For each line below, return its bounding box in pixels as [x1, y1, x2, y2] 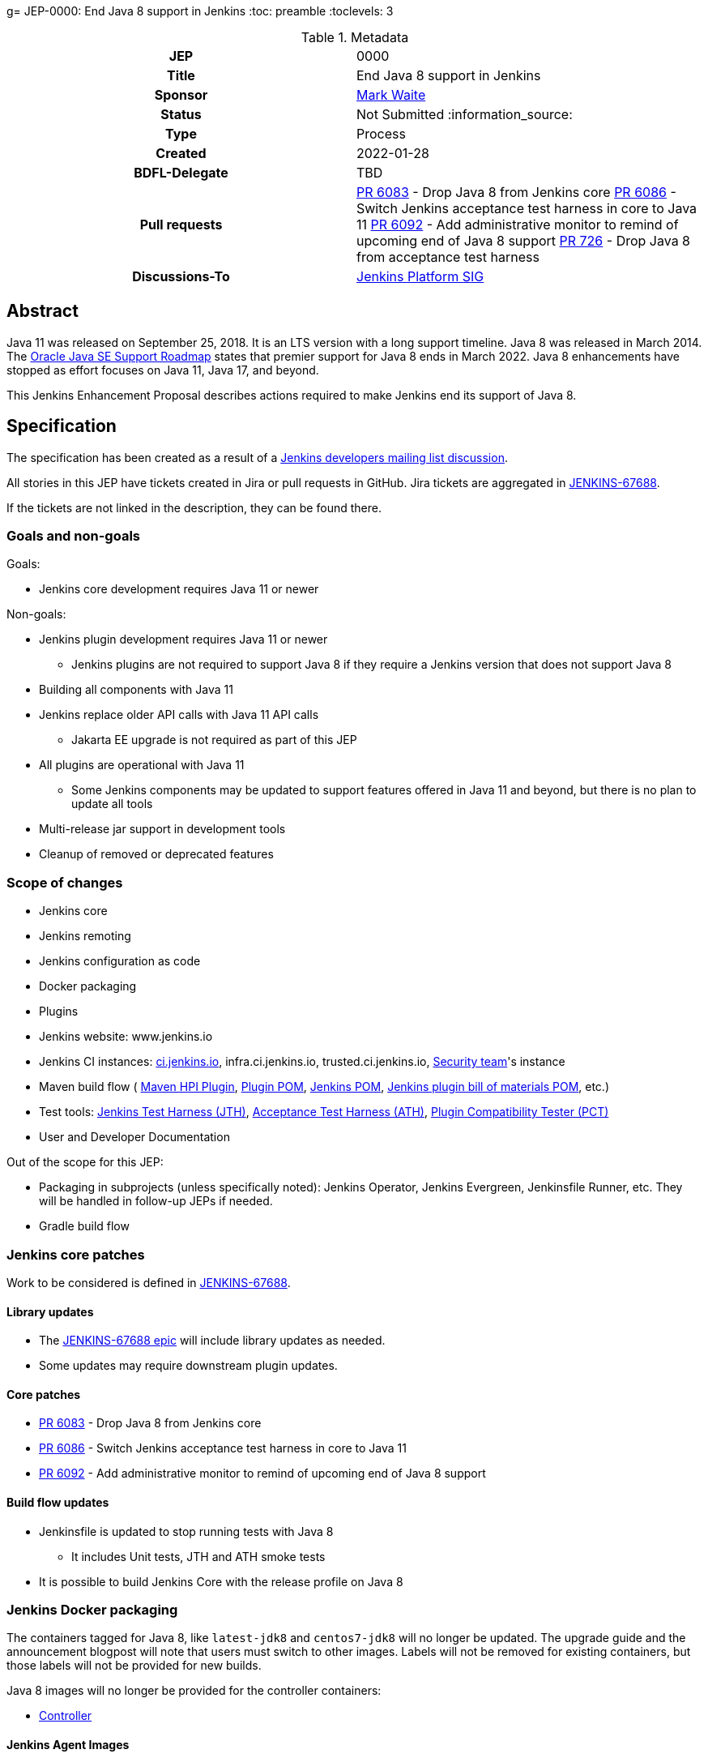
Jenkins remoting [39, 929, 131, 943]
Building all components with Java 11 [39, 682, 233, 697]
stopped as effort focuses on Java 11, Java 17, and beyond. [6, 362, 319, 377]
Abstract [6, 301, 79, 322]
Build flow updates [6, 1495, 109, 1509]
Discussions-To [132, 268, 230, 284]
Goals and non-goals [6, 528, 140, 545]
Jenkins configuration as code [39, 954, 201, 969]
